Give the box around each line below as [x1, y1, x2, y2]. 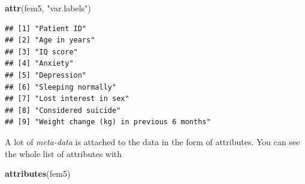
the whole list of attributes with [5, 147, 122, 160]
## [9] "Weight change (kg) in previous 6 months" [5, 118, 211, 127]
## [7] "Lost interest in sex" [5, 94, 129, 103]
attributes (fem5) [5, 167, 71, 180]
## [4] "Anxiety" [5, 59, 74, 68]
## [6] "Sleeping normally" [5, 82, 117, 91]
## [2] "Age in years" [5, 36, 95, 45]
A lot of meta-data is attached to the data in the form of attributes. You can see [5, 135, 300, 148]
